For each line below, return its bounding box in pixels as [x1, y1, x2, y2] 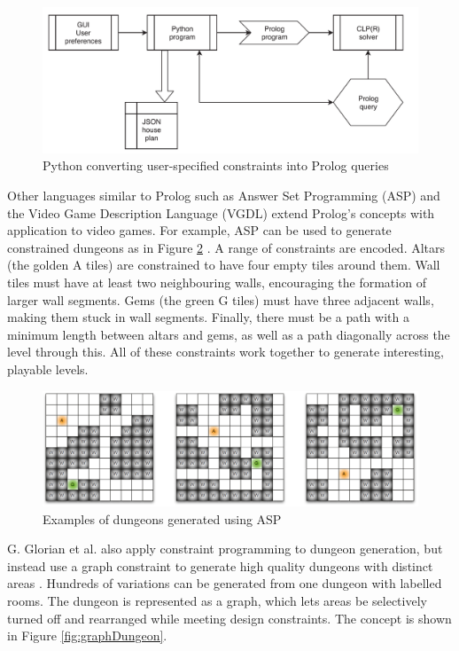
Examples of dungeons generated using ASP [43, 509, 282, 528]
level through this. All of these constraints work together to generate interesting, [7, 342, 444, 361]
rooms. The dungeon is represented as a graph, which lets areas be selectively [7, 591, 427, 609]
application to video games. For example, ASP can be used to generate [7, 221, 392, 239]
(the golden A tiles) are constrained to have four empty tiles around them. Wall [7, 255, 440, 274]
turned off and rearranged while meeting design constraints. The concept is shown [7, 608, 452, 627]
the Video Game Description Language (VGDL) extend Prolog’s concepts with [7, 203, 435, 222]
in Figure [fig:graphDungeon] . [7, 626, 167, 645]
